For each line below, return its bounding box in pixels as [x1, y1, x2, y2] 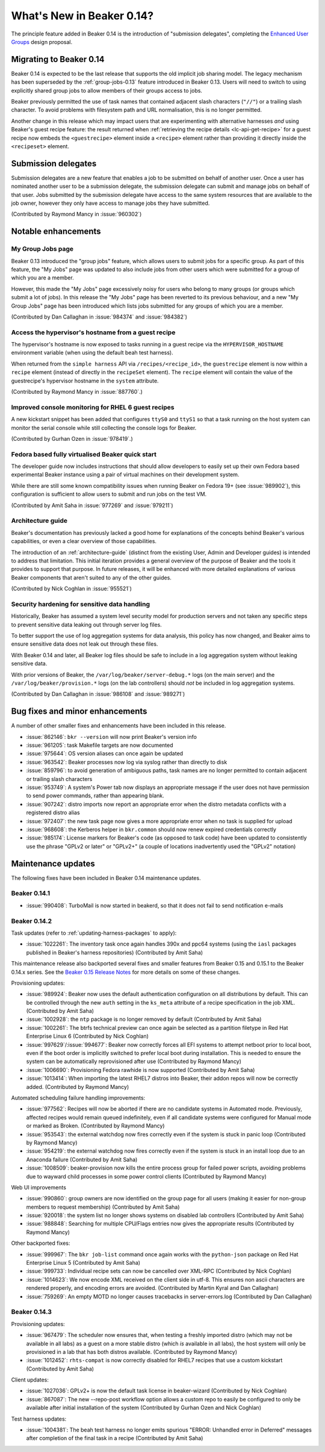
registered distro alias [26, 809, 81, 816]
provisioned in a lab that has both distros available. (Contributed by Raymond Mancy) [26, 1348, 238, 1355]
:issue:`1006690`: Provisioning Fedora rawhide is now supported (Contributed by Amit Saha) [26, 1066, 255, 1073]
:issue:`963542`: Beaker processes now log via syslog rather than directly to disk [26, 758, 227, 765]
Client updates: [11, 1376, 49, 1383]
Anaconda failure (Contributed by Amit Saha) [26, 1156, 138, 1163]
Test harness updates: [11, 1415, 67, 1422]
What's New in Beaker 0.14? [11, 9, 153, 22]
